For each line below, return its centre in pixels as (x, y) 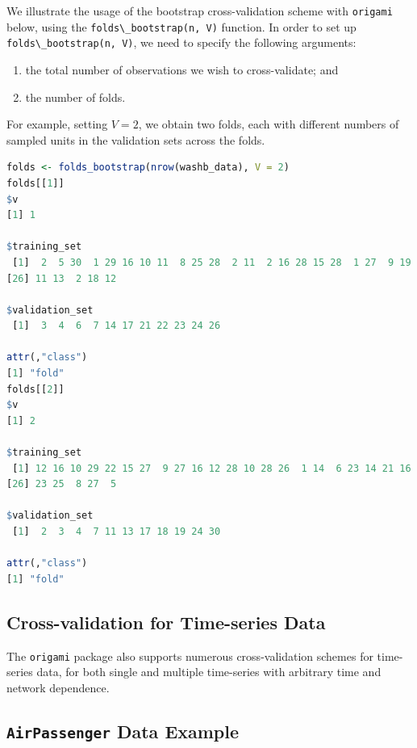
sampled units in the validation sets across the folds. (136, 139)
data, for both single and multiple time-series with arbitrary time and (209, 672)
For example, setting (57, 124)
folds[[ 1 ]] (35, 183)
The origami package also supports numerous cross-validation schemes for (190, 656)
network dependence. (58, 687)
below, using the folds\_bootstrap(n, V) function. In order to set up (181, 26)
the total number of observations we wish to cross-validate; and (182, 69)
